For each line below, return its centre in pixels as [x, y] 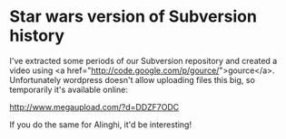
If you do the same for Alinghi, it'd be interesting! [101, 125]
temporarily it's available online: [69, 89]
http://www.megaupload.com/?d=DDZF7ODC [94, 107]
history [37, 36]
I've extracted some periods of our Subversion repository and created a [143, 60]
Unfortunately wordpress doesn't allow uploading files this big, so [133, 79]
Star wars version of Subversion [133, 17]
